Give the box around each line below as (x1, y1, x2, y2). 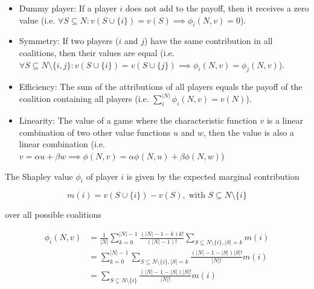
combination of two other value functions (19, 125, 171, 138)
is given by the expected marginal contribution (126, 170, 300, 182)
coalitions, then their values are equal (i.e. (19, 46, 175, 59)
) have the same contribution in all (144, 34, 273, 47)
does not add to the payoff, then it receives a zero (125, 2, 309, 14)
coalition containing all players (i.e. (19, 92, 149, 105)
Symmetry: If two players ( (19, 34, 119, 47)
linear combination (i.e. (19, 138, 105, 150)
